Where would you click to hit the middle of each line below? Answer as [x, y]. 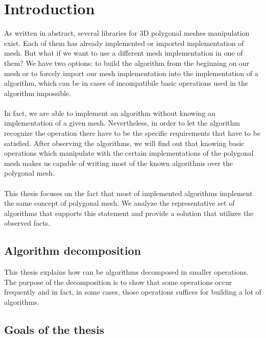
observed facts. [27, 223]
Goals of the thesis [54, 329]
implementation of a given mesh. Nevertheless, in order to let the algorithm [122, 123]
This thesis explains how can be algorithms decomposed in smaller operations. [126, 272]
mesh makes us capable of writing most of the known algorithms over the [119, 163]
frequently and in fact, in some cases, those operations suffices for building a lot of [133, 292]
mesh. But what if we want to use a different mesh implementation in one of [124, 53]
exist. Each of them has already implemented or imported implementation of [124, 43]
